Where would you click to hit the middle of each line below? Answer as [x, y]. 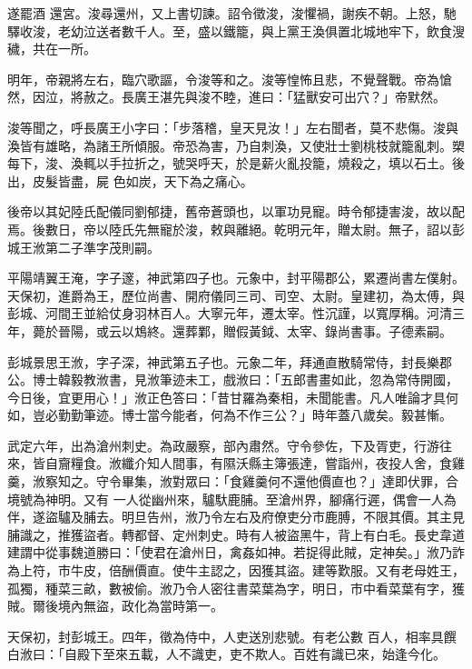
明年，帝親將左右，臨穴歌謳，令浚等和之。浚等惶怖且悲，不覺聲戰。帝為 [223, 79]
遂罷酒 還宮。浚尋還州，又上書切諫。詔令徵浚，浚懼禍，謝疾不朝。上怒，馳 [232, 13]
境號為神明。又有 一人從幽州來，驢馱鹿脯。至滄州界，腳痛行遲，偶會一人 [226, 499]
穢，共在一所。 [52, 49]
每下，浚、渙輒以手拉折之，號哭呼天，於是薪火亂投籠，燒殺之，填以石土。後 [236, 163]
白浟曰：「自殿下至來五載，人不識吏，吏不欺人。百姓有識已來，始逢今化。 [226, 654]
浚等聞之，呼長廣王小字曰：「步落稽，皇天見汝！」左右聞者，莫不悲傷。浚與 [233, 127]
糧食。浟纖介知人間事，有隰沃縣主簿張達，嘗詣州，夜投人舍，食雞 [267, 463]
